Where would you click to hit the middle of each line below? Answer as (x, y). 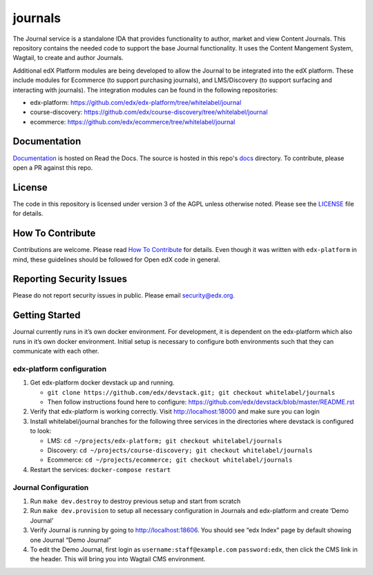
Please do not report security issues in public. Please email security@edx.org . (124, 295)
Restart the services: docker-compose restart (101, 469)
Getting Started (47, 315)
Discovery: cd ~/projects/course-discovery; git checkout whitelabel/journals (180, 450)
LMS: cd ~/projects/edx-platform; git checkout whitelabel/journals (165, 440)
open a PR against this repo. (53, 167)
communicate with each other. (56, 351)
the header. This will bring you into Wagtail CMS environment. (118, 559)
